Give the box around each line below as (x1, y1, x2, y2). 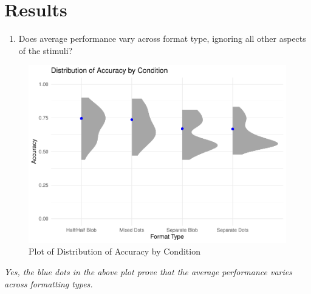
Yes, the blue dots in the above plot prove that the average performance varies (4, 266, 292, 278)
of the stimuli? (18, 44, 73, 56)
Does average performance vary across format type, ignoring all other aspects (18, 32, 306, 45)
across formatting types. (4, 277, 93, 290)
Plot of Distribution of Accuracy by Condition (29, 245, 200, 258)
